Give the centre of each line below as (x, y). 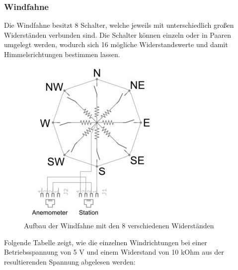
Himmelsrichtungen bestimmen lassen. (62, 54)
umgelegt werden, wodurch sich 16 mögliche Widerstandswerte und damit (116, 44)
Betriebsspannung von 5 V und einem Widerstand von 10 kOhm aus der (114, 252)
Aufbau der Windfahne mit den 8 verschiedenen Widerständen (119, 226)
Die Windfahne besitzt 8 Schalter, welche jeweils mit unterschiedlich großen (119, 25)
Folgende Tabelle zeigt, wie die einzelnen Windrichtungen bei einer (106, 242)
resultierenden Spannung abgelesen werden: (70, 261)
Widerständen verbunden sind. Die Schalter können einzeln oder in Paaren (118, 34)
